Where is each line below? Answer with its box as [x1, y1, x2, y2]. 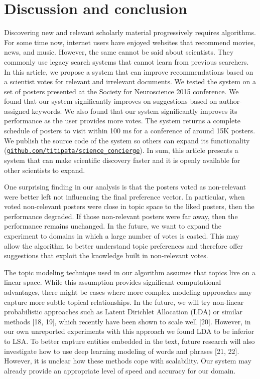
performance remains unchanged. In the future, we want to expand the [4, 221, 222, 231]
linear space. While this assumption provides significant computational [4, 277, 221, 287]
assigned [4, 105, 30, 116]
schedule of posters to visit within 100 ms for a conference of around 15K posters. [4, 125, 255, 136]
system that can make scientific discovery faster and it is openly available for [4, 154, 240, 165]
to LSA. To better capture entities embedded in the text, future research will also [4, 336, 255, 346]
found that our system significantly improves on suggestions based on [4, 96, 217, 106]
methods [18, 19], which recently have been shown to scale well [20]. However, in [4, 316, 251, 326]
